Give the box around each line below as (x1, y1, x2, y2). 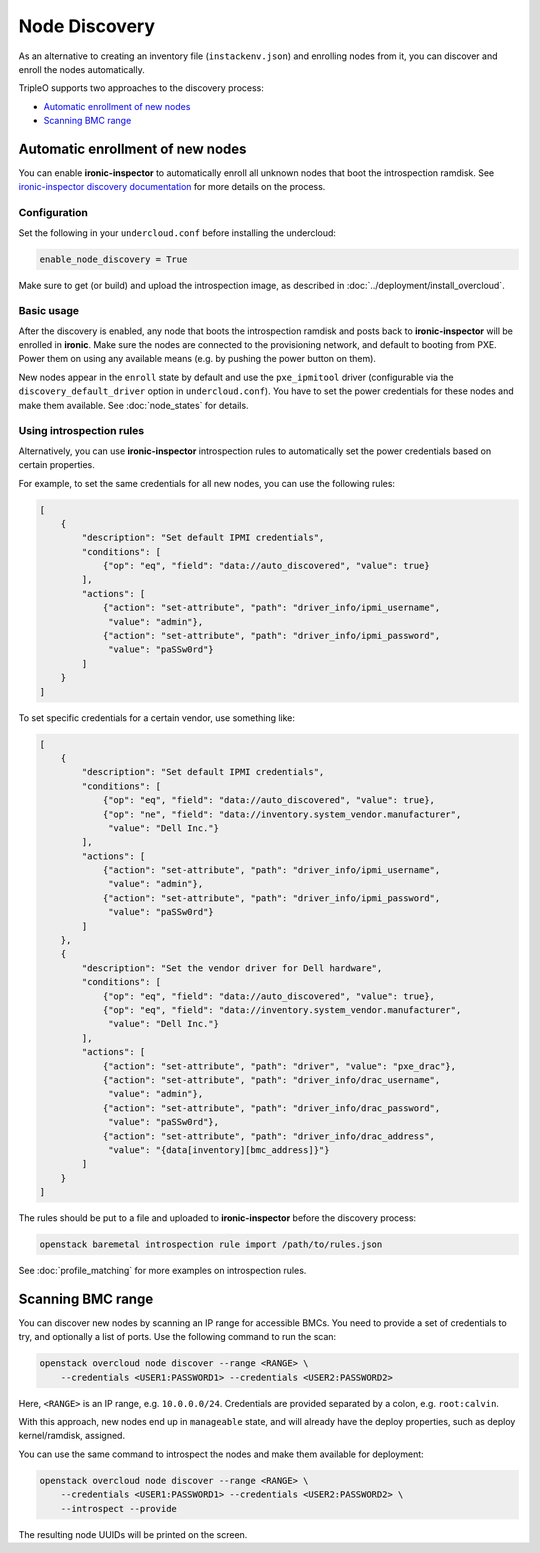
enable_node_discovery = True (39, 253, 188, 265)
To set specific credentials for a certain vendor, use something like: (18, 711, 295, 724)
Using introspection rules (18, 424, 145, 438)
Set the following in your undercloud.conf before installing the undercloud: (18, 226, 337, 239)
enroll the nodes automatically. (18, 63, 145, 75)
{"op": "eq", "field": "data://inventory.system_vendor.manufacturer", (102, 1004, 462, 1015)
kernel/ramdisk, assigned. (18, 1430, 125, 1442)
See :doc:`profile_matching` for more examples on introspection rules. (18, 1265, 307, 1277)
